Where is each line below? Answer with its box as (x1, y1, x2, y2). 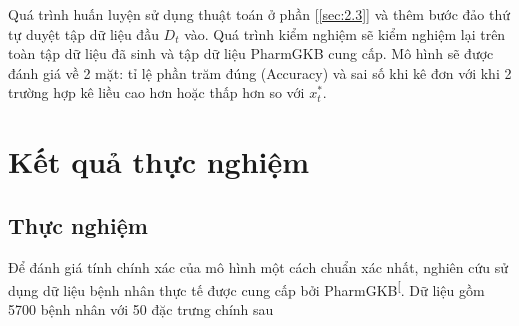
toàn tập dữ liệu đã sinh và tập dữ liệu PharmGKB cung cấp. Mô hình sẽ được (8, 43, 494, 64)
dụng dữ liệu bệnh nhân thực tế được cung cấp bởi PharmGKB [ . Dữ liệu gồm (8, 277, 485, 300)
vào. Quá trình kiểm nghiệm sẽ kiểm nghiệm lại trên (184, 23, 506, 44)
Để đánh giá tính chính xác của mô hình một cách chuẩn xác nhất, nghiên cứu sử (8, 256, 509, 277)
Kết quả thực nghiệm (8, 141, 310, 182)
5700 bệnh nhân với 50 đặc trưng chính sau (8, 299, 274, 320)
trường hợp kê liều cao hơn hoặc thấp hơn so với (8, 82, 305, 103)
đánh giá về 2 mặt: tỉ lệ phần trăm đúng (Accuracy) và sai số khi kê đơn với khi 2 (8, 62, 512, 83)
